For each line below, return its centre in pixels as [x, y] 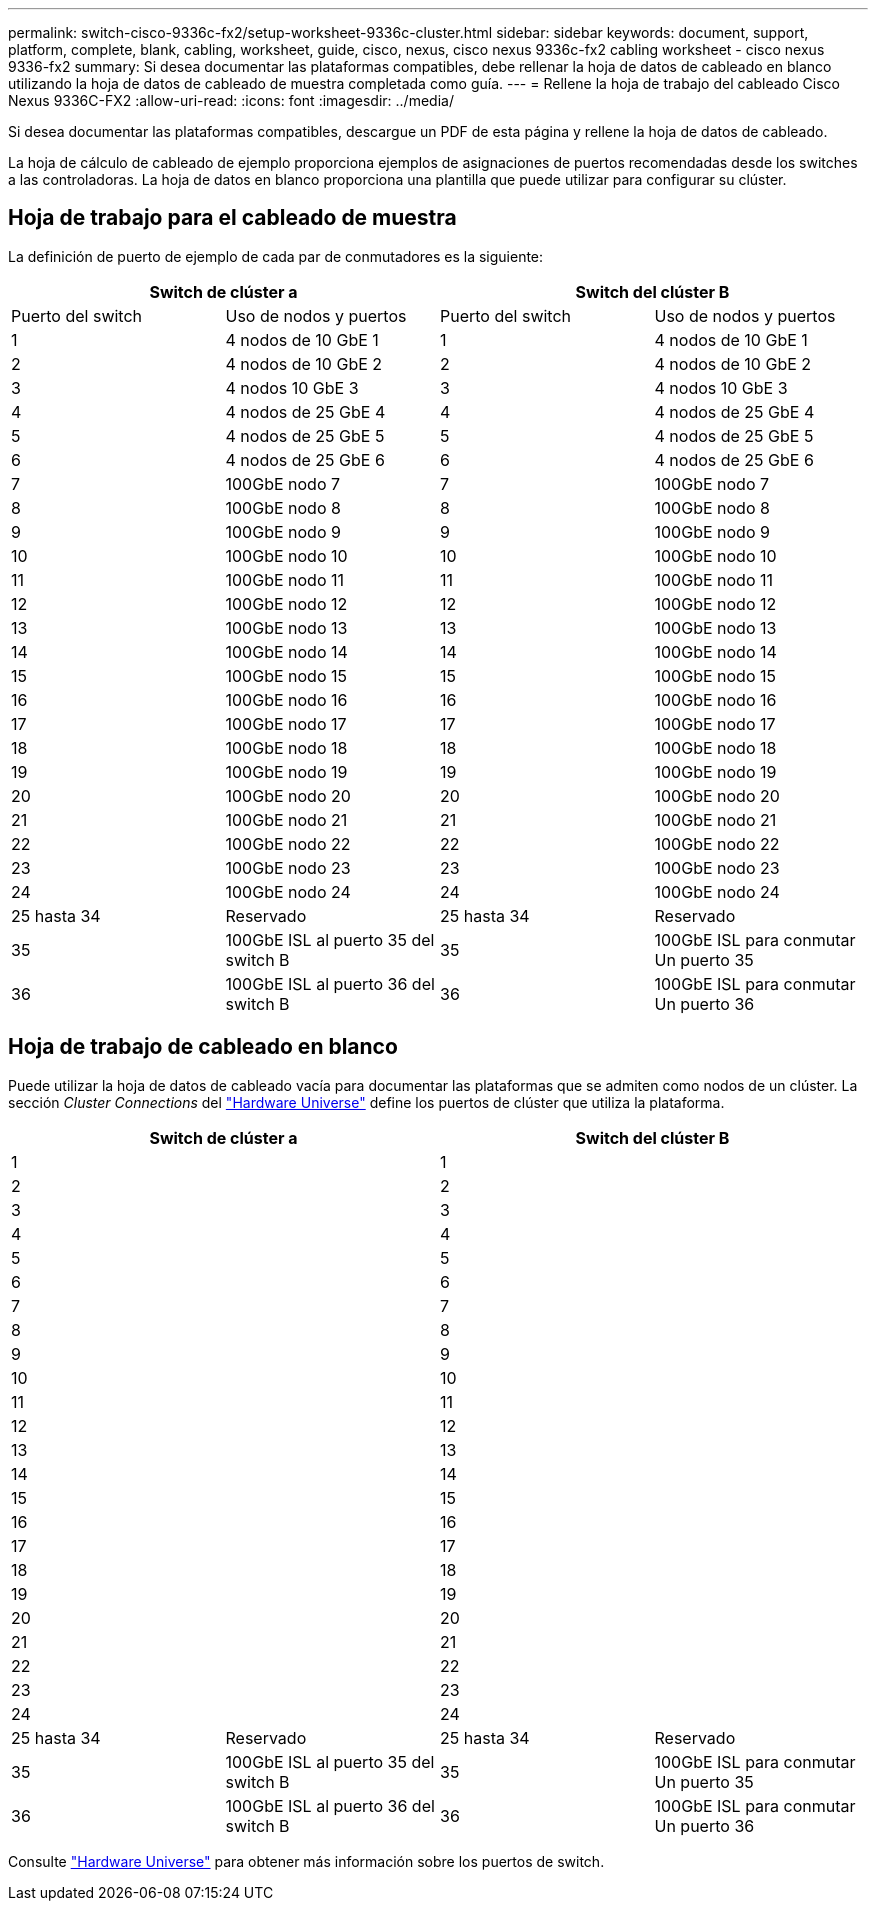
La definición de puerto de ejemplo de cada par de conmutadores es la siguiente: [276, 256]
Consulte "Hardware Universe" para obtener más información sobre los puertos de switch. [306, 1861]
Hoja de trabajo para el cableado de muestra [232, 218]
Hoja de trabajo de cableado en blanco [203, 1047]
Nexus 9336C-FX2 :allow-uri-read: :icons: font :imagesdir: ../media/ [231, 100]
